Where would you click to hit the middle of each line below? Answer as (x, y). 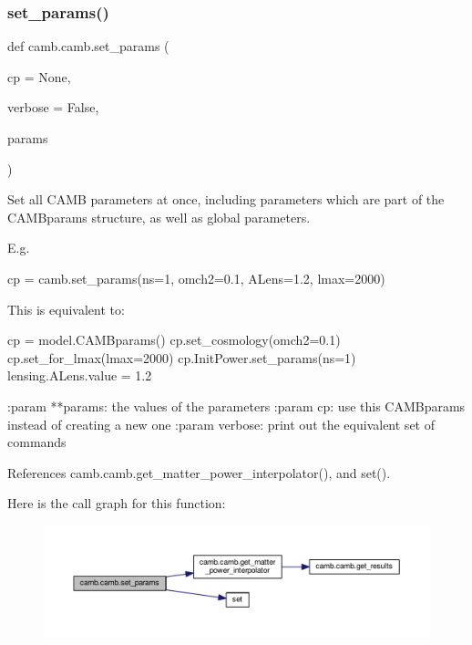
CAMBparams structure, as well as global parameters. (159, 217)
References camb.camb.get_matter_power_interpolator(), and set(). (199, 472)
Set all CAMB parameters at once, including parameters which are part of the (226, 199)
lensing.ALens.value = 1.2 (80, 375)
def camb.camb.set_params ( (88, 46)
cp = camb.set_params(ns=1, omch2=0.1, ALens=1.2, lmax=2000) (196, 278)
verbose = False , (53, 107)
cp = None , (39, 76)
